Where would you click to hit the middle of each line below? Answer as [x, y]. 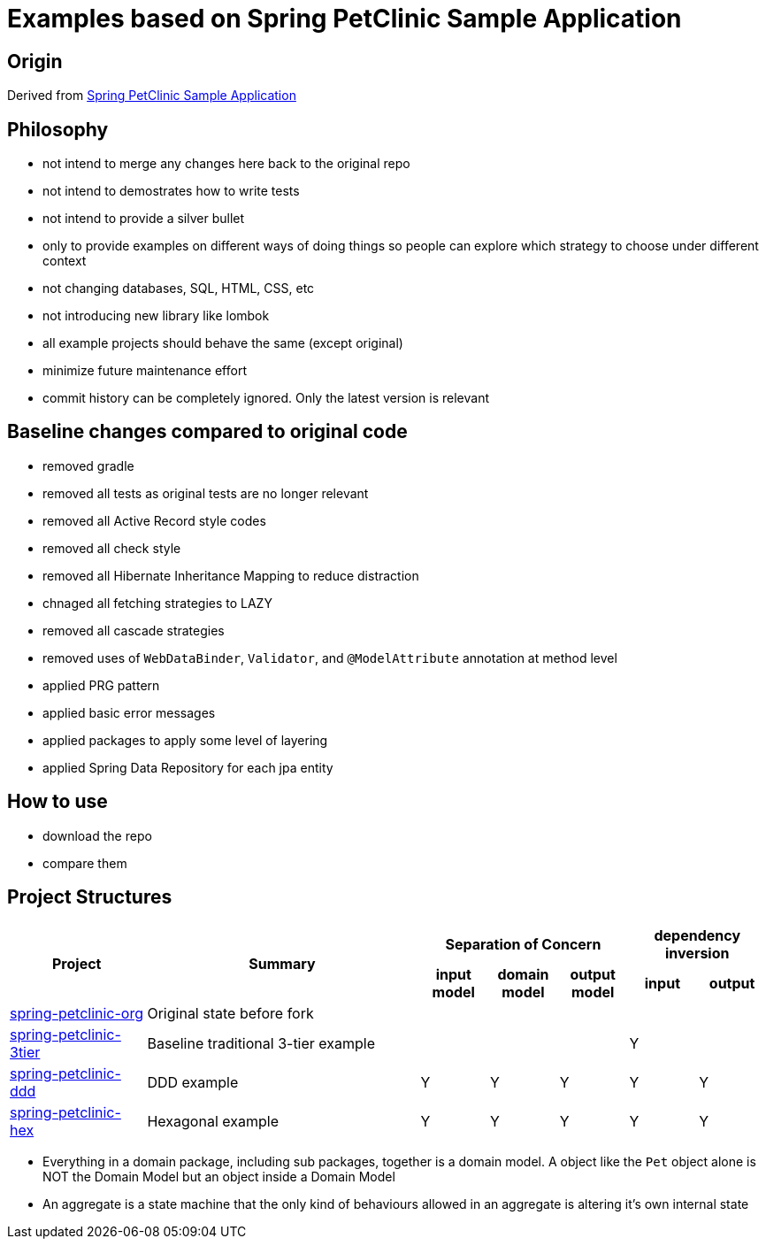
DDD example [193, 1082]
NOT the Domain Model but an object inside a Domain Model [219, 1176]
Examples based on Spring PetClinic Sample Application [345, 19]
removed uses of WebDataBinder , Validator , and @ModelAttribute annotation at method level [330, 658]
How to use [57, 802]
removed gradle [88, 465]
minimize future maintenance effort [145, 371]
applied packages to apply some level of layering [185, 740]
